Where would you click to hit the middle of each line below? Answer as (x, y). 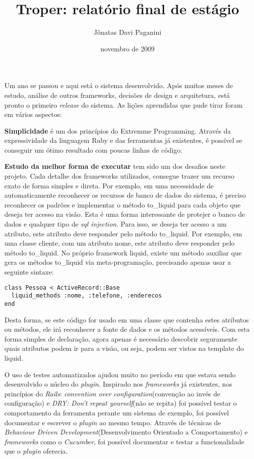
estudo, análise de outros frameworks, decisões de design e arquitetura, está (117, 95)
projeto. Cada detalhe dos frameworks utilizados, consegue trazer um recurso (119, 176)
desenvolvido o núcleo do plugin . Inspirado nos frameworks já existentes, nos (118, 384)
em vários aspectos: (33, 114)
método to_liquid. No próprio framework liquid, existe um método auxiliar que (123, 252)
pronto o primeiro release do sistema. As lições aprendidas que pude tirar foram (124, 104)
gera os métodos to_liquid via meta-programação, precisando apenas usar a (118, 262)
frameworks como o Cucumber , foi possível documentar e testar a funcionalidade (124, 441)
